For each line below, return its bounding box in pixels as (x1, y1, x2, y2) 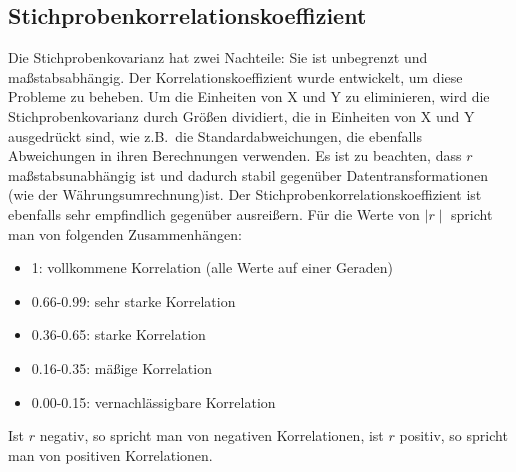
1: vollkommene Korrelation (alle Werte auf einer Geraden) (31, 257, 393, 278)
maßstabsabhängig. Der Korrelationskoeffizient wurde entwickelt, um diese (8, 66, 463, 87)
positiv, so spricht (399, 425, 508, 446)
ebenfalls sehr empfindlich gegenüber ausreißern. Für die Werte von (8, 203, 420, 224)
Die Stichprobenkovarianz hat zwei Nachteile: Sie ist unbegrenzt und (8, 47, 428, 68)
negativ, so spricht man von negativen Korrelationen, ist (39, 425, 384, 446)
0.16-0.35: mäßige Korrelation (31, 357, 212, 378)
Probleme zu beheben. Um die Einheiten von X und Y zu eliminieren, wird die (8, 86, 490, 107)
